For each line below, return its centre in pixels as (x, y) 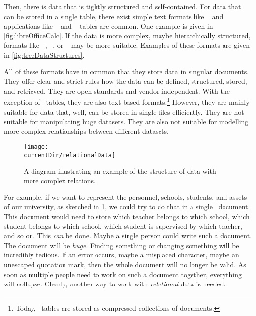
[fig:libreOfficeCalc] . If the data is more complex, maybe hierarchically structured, (127, 35)
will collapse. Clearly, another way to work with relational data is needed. (115, 284)
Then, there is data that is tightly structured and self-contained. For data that (123, 6)
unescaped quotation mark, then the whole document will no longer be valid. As (125, 265)
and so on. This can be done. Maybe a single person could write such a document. (128, 236)
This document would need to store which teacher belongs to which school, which (127, 216)
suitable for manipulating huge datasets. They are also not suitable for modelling (126, 121)
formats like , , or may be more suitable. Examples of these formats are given (127, 45)
